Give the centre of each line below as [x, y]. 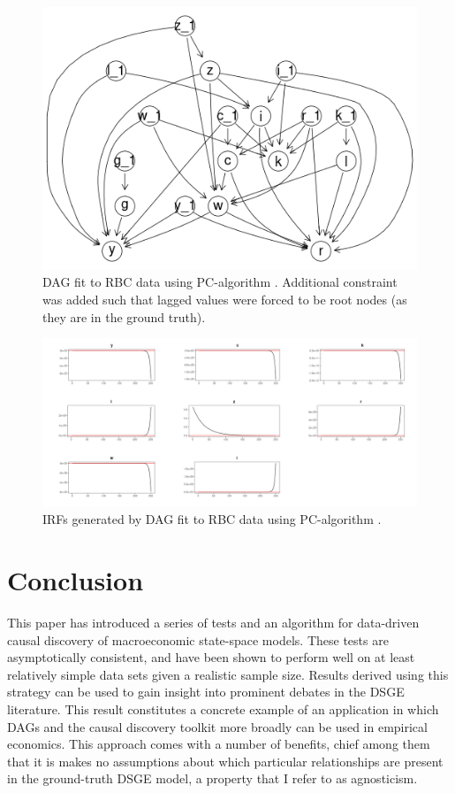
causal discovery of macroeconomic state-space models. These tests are [198, 639]
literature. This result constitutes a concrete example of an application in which [223, 708]
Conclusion [76, 580]
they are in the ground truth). [124, 316]
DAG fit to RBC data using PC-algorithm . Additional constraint [220, 282]
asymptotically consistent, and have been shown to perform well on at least [211, 657]
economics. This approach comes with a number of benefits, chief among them [219, 744]
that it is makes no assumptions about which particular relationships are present [225, 761]
